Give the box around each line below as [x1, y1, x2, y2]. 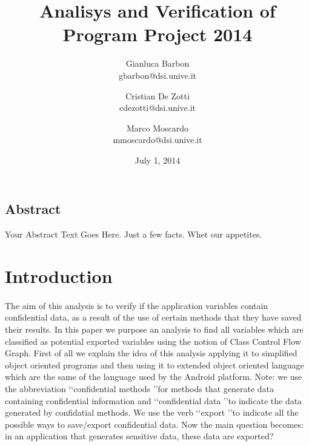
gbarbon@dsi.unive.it [118, 68, 197, 81]
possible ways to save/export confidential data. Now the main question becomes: [5, 418, 304, 430]
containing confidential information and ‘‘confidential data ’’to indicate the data [5, 394, 302, 407]
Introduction [5, 264, 113, 288]
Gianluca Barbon [125, 57, 190, 70]
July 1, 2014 [135, 153, 181, 166]
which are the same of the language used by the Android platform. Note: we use [5, 370, 302, 383]
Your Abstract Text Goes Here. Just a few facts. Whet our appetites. [5, 228, 262, 241]
